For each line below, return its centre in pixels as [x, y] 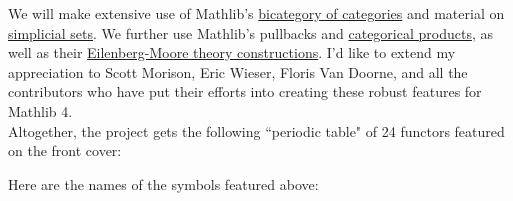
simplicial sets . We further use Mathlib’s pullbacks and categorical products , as [250, 32]
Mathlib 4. [40, 110]
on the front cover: [65, 150]
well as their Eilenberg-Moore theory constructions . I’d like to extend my [232, 52]
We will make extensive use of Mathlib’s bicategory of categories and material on [256, 13]
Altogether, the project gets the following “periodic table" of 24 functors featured [256, 130]
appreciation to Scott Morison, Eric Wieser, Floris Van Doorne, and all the [238, 71]
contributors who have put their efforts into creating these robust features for [245, 91]
